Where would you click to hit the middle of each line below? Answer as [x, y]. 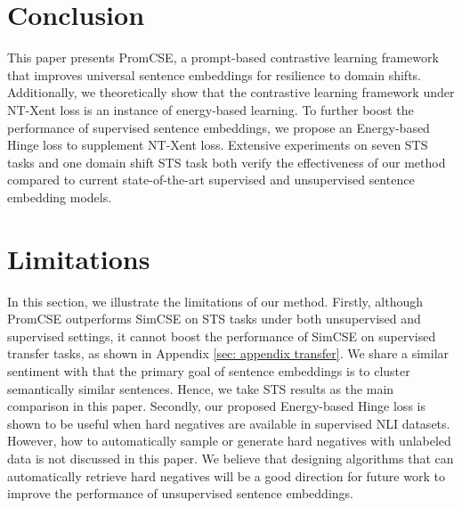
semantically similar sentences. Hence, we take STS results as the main [201, 388]
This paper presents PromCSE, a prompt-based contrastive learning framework [223, 57]
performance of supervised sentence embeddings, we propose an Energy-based [219, 127]
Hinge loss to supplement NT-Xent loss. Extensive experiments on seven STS [218, 145]
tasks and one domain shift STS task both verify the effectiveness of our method [227, 162]
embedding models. [60, 197]
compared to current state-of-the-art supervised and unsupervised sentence [211, 180]
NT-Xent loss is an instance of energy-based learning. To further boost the [211, 109]
